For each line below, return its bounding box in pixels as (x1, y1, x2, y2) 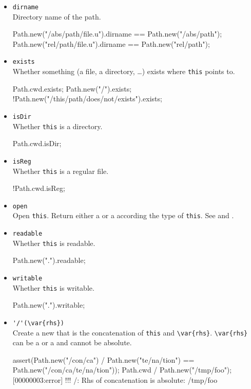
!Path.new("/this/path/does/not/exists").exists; (12, 93, 162, 104)
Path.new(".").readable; (12, 255, 86, 266)
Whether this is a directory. (12, 120, 103, 131)
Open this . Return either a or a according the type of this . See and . (12, 210, 234, 221)
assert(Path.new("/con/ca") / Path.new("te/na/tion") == (12, 354, 195, 365)
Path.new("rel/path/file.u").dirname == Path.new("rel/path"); (12, 38, 210, 49)
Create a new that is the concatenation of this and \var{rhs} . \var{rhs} (12, 327, 248, 338)
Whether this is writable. (12, 282, 94, 293)
